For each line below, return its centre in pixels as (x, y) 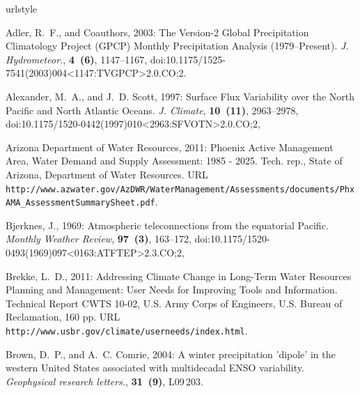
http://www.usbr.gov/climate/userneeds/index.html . (127, 330)
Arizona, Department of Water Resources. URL (107, 174)
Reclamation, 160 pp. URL (63, 317)
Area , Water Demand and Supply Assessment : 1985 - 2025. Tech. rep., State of (174, 161)
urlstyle (22, 8)
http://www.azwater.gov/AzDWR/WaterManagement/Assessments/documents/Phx (180, 189)
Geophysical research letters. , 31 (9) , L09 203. (104, 381)
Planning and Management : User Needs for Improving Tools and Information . (172, 290)
